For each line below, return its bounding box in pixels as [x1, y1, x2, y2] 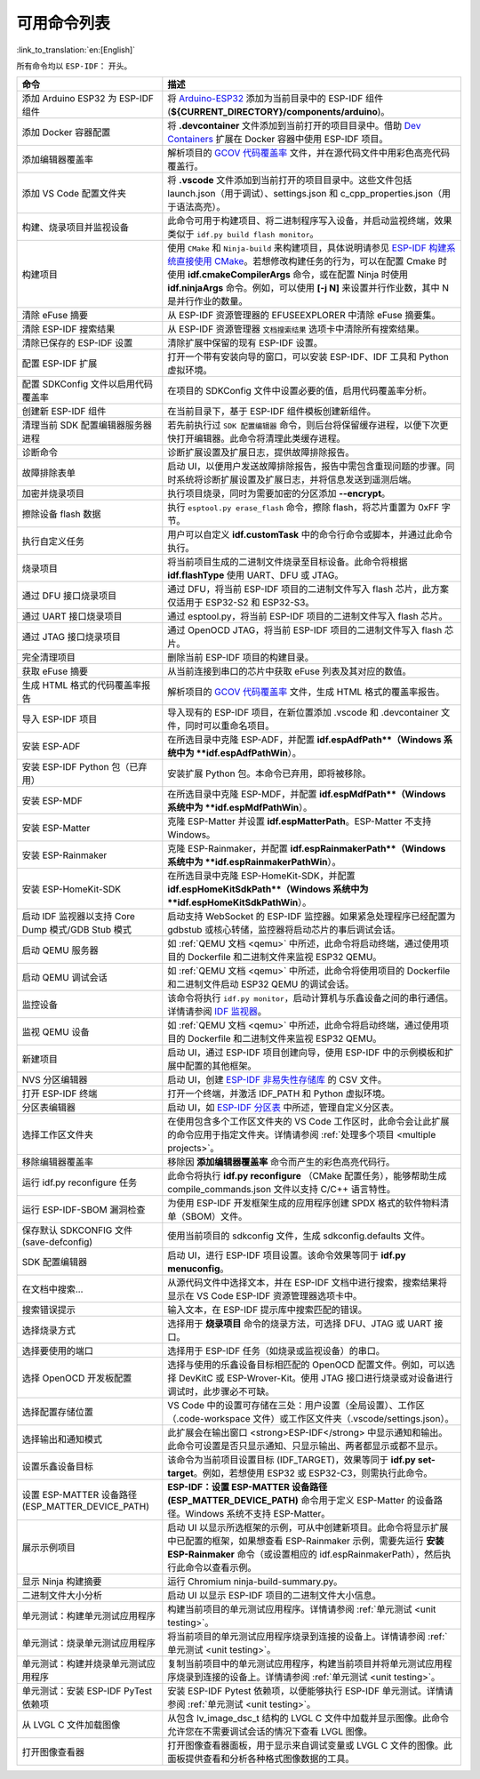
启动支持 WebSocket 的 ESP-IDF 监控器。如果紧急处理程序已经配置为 [167, 910, 456, 923]
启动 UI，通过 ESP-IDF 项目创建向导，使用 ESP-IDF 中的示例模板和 [167, 1046, 445, 1059]
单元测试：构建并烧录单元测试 [21, 1658, 147, 1671]
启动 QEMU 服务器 [21, 944, 99, 957]
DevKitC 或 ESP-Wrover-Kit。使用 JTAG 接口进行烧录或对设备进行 [179, 1372, 453, 1384]
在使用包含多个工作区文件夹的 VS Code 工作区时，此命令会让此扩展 [167, 1116, 450, 1128]
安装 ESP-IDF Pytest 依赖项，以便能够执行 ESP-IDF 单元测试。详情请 [167, 1685, 453, 1697]
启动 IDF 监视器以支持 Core [21, 910, 135, 923]
